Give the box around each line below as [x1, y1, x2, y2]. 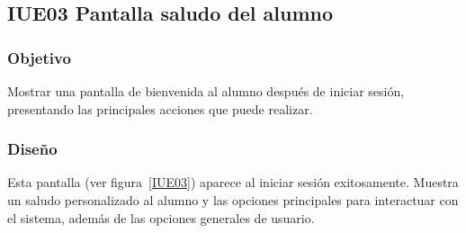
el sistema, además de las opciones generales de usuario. [7, 208, 315, 227]
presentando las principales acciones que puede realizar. [7, 99, 313, 118]
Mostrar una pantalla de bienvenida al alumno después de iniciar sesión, [7, 82, 405, 100]
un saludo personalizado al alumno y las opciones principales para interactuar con [7, 191, 459, 209]
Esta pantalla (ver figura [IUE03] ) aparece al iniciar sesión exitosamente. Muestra [7, 173, 459, 192]
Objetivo [7, 46, 71, 68]
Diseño [7, 138, 58, 160]
